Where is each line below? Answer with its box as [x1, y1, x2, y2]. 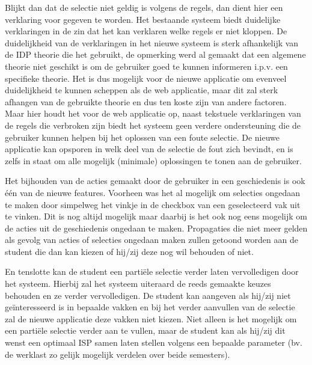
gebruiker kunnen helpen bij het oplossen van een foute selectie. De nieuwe [5, 130, 280, 143]
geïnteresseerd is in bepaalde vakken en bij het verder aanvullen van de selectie [5, 301, 295, 313]
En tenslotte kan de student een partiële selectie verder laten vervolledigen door [5, 265, 299, 278]
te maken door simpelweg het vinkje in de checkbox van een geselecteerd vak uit [5, 198, 301, 210]
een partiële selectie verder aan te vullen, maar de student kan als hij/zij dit [5, 324, 286, 337]
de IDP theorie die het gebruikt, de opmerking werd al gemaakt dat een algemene [5, 48, 306, 61]
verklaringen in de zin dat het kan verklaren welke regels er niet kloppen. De [5, 25, 287, 37]
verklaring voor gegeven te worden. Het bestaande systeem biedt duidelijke [5, 13, 281, 25]
